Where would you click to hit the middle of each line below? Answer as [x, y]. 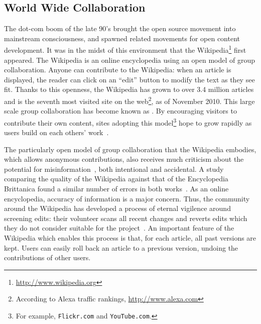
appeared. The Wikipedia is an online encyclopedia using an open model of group [130, 60]
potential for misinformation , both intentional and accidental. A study [114, 169]
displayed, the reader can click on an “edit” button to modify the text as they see [129, 79]
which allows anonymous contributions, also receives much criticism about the [124, 159]
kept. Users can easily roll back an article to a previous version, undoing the [121, 247]
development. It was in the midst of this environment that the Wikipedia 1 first [125, 49]
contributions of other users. [47, 257]
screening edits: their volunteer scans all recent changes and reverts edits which [126, 218]
